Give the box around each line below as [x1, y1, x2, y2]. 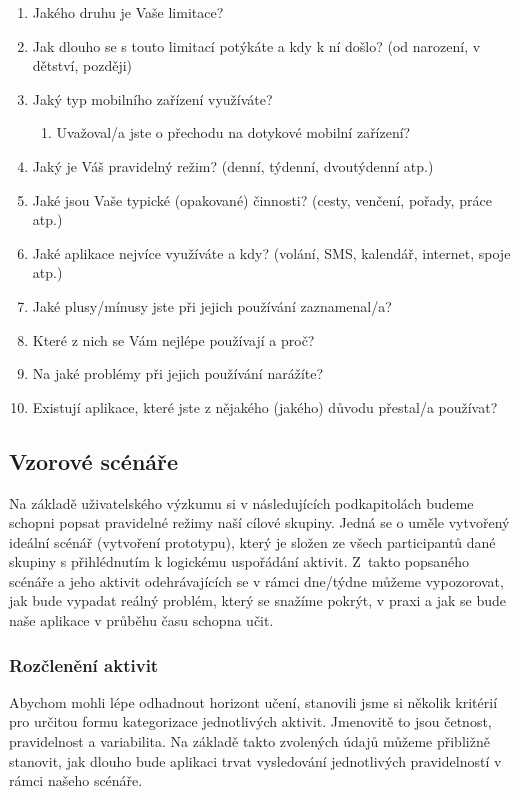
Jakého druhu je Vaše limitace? [32, 2, 224, 22]
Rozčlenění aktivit [9, 652, 159, 677]
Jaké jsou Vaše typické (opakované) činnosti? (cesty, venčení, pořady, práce [32, 189, 492, 210]
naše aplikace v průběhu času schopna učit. [9, 610, 274, 631]
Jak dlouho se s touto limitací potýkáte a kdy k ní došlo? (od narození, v [32, 35, 481, 56]
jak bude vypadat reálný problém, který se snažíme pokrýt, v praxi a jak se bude [9, 590, 507, 611]
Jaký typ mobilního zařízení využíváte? [32, 88, 273, 109]
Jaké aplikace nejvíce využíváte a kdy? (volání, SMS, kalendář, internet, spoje [32, 242, 511, 263]
